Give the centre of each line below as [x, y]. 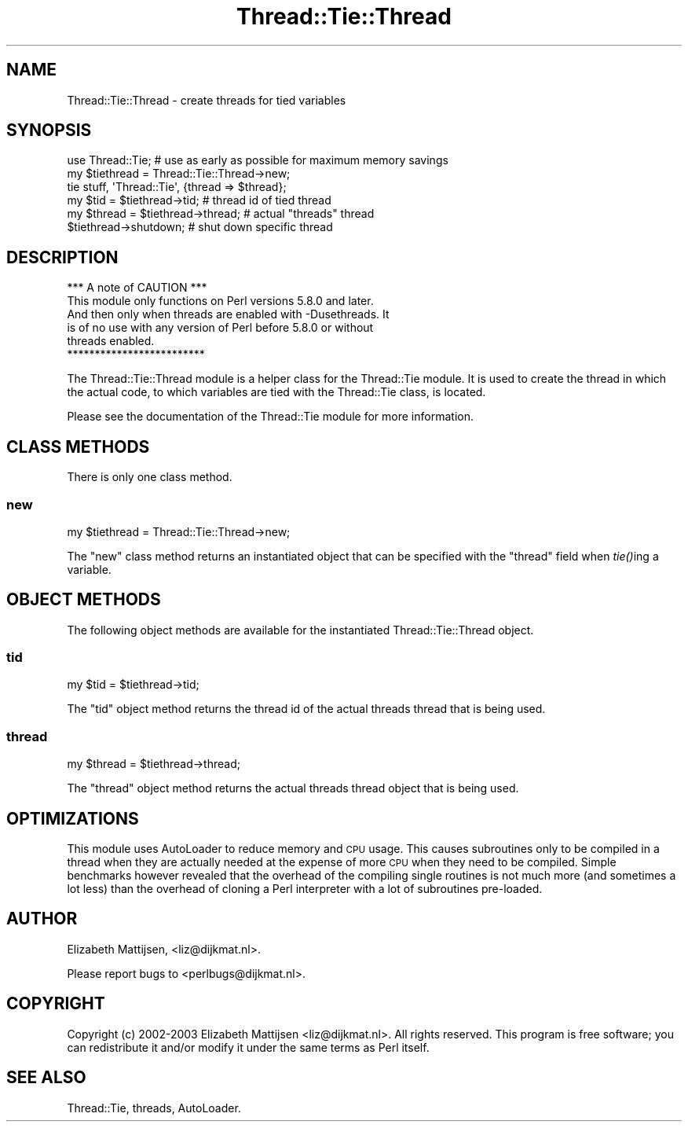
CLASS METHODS [78, 446]
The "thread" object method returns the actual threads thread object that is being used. [293, 788]
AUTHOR [42, 919]
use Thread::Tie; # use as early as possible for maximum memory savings [258, 160]
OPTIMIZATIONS [73, 818]
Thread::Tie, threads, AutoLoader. [154, 1108]
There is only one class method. [150, 477]
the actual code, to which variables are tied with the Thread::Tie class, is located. [276, 392]
